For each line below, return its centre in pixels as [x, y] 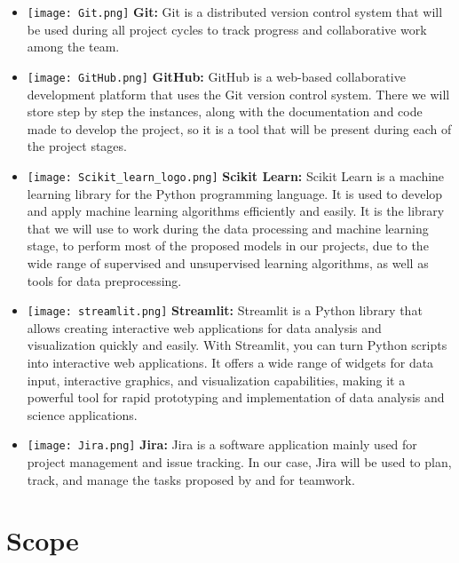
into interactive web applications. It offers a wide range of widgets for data [230, 362]
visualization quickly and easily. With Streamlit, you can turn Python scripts [237, 345]
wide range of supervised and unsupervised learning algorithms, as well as [228, 262]
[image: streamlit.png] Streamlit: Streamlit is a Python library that [225, 310]
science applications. [82, 414]
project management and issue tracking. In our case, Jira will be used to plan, [239, 461]
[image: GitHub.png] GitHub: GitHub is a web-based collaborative [216, 76]
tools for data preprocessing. [104, 280]
